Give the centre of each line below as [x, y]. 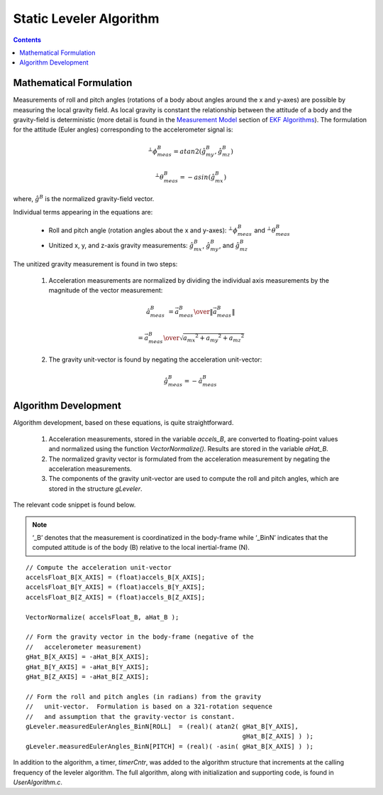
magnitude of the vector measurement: [106, 291]
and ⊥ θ [265, 230]
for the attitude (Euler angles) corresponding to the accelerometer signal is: [123, 130]
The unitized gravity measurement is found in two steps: [95, 264]
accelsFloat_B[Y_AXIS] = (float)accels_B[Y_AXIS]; [116, 587]
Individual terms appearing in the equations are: [83, 212]
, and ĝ [229, 245]
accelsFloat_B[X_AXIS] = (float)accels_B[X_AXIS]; [116, 578]
